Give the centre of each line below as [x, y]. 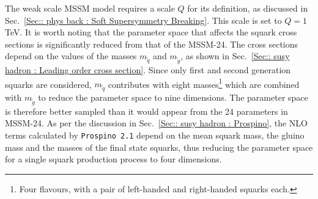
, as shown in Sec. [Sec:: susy [235, 56]
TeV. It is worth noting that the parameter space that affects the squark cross [151, 32]
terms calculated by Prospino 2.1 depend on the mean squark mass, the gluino [155, 135]
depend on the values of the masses [71, 56]
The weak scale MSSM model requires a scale [90, 8]
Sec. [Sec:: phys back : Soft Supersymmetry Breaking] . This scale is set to [143, 20]
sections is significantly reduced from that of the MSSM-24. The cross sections [152, 44]
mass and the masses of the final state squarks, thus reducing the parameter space [159, 147]
